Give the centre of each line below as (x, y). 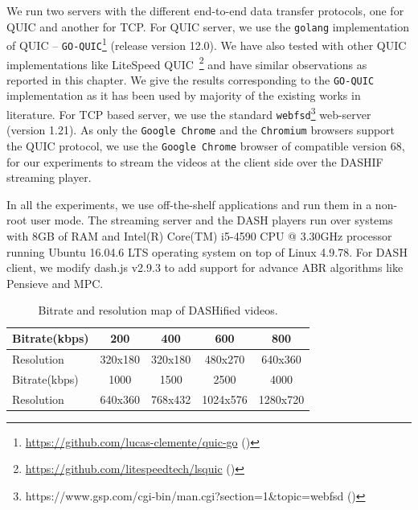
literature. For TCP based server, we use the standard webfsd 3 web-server (189, 113)
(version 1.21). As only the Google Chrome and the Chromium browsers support (201, 130)
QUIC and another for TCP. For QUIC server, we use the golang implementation (208, 26)
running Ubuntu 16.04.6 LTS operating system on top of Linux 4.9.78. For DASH (207, 251)
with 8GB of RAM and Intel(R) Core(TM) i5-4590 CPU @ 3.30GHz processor (199, 236)
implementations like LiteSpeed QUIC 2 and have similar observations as (187, 63)
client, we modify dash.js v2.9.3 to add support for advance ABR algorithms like (205, 267)
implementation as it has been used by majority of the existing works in (184, 95)
